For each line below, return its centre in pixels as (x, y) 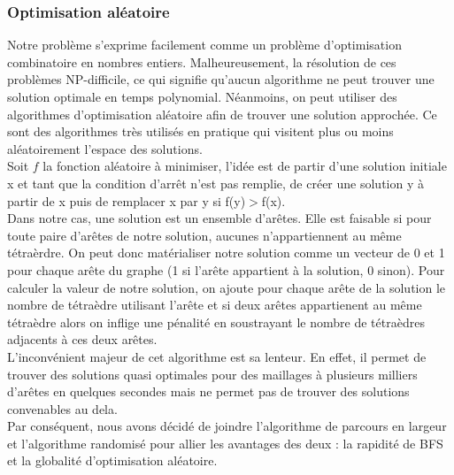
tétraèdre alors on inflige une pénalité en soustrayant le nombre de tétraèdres (216, 322)
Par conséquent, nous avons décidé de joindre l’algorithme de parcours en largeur (227, 426)
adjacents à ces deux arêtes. (82, 339)
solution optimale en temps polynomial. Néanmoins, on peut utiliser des (202, 96)
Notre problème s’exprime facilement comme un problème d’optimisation (204, 45)
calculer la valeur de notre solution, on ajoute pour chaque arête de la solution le (227, 287)
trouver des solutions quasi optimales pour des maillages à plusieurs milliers (212, 374)
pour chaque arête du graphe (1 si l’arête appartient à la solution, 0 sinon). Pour (226, 269)
